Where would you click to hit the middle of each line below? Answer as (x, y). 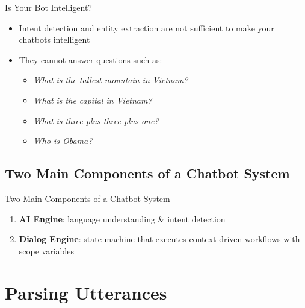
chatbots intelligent (54, 39)
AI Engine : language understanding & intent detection (122, 218)
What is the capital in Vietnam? (93, 100)
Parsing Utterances (86, 292)
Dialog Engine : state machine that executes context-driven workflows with (159, 239)
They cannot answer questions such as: (91, 59)
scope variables (46, 250)
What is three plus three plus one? (96, 120)
